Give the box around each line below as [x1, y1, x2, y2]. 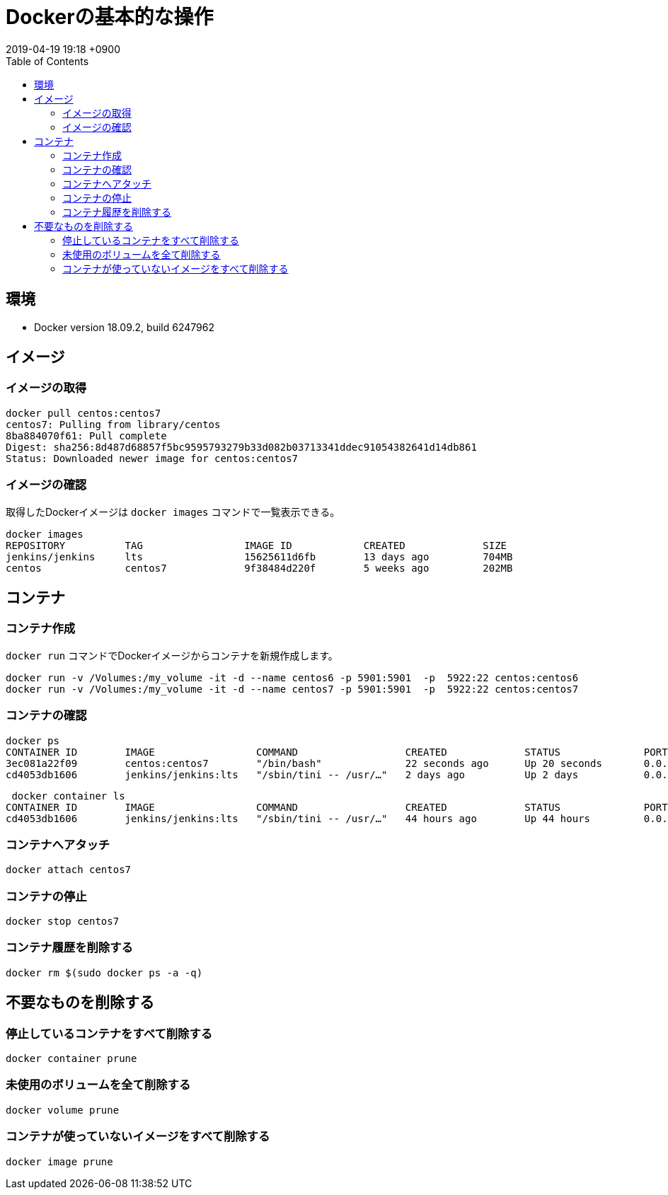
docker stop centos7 [6, 916, 120, 928]
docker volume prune [6, 1104, 120, 1116]
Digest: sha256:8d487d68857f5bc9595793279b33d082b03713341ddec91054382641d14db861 [6, 441, 477, 453]
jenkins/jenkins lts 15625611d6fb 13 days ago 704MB [6, 550, 513, 562]
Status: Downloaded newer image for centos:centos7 [6, 452, 299, 464]
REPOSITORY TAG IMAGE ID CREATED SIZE [6, 539, 507, 551]
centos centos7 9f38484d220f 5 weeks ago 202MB [6, 562, 513, 574]
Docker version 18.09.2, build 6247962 [34, 321, 214, 333]
